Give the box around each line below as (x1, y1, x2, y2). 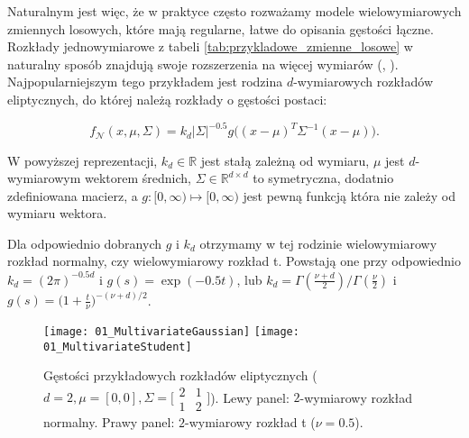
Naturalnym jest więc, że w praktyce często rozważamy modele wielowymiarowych (7, 2, 462, 20)
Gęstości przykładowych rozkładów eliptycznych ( (43, 366, 317, 385)
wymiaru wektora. (7, 204, 107, 223)
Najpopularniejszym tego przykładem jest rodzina (7, 72, 283, 91)
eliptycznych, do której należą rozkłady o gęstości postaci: (7, 89, 327, 108)
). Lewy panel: (210, 388, 290, 406)
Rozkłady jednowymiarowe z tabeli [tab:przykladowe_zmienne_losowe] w (7, 37, 413, 56)
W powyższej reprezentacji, (7, 151, 158, 169)
